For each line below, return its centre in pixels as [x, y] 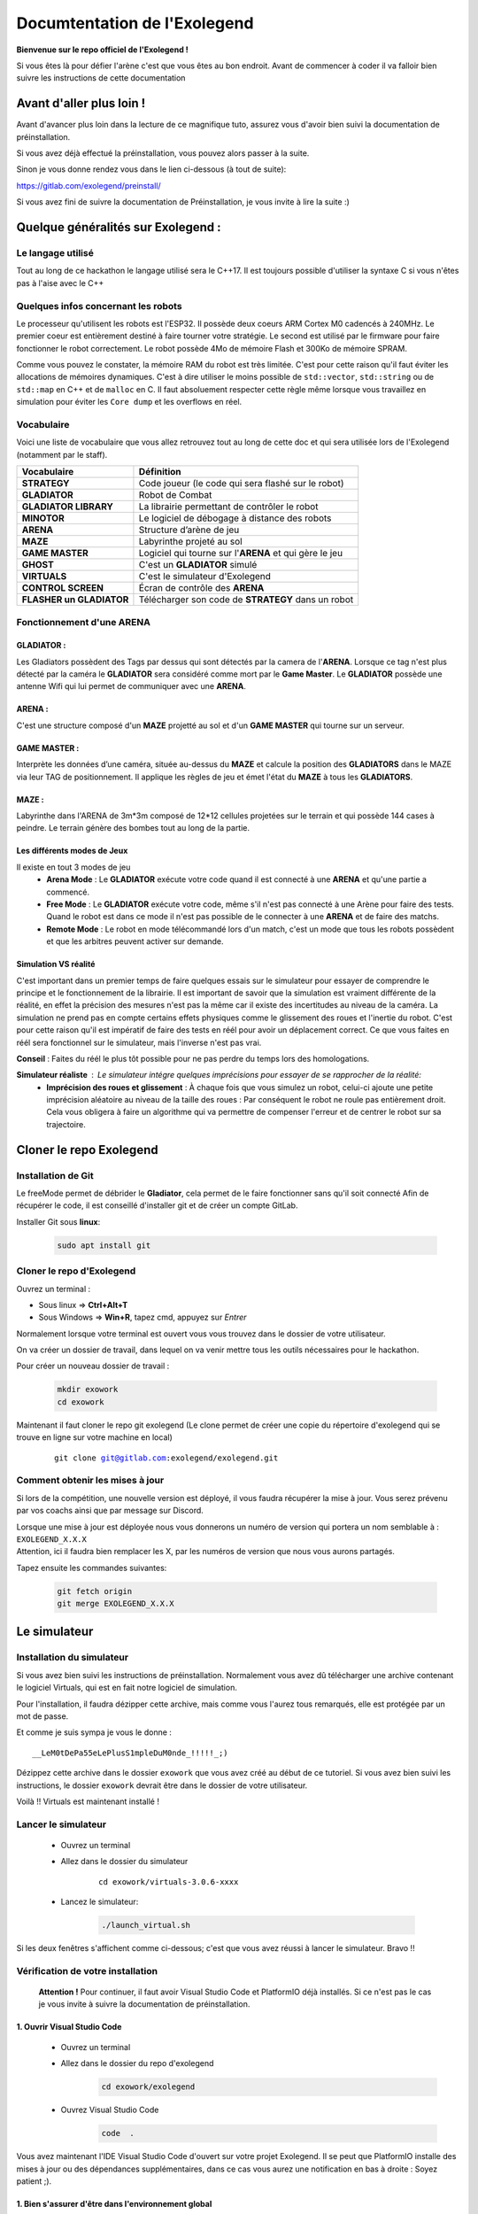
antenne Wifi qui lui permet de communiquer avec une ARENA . [131, 686]
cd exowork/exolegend [148, 2087]
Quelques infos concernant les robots [99, 306]
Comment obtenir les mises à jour [90, 1481]
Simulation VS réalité [56, 964]
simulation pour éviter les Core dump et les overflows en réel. [129, 402]
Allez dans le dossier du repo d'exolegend [137, 2063]
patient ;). [34, 2181]
